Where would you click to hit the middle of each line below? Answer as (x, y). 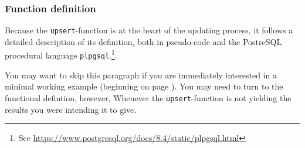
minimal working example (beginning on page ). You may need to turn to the (144, 86)
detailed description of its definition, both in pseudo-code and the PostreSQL (143, 41)
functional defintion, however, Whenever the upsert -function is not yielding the (148, 97)
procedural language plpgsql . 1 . (61, 54)
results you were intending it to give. (71, 109)
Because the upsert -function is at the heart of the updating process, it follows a (149, 30)
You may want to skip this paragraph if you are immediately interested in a (141, 75)
